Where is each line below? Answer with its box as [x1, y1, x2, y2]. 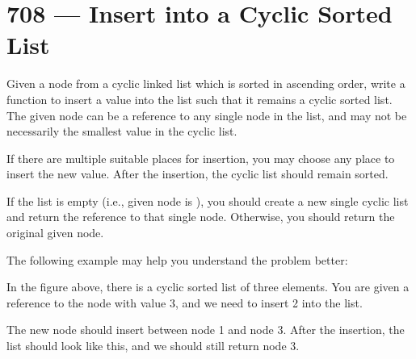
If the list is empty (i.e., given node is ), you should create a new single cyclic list [6, 192, 409, 209]
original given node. [6, 224, 104, 241]
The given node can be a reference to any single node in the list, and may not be [6, 106, 407, 123]
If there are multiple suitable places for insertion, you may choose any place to [6, 149, 395, 166]
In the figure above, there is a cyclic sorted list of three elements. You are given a [6, 278, 410, 295]
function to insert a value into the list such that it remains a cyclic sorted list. [6, 90, 393, 107]
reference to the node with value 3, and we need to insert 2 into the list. [6, 294, 363, 311]
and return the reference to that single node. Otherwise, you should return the [6, 208, 395, 225]
